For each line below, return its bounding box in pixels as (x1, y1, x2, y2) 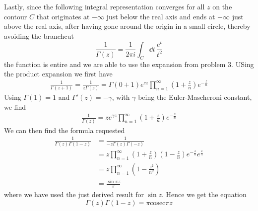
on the (212, 1, 232, 11)
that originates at (36, 11, 90, 21)
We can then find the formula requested (4, 125, 125, 135)
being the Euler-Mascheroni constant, (138, 92, 252, 102)
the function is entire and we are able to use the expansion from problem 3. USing (4, 59, 254, 69)
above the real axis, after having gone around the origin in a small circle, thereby (4, 21, 251, 31)
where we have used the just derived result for (4, 189, 144, 200)
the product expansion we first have (4, 69, 113, 79)
